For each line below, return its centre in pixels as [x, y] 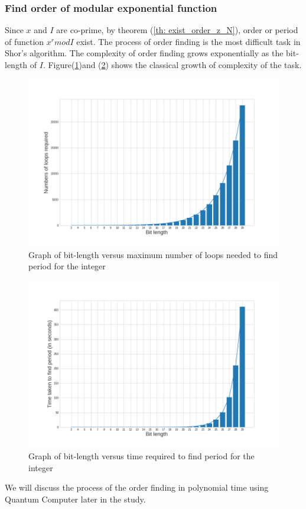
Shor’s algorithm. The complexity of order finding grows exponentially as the [144, 53]
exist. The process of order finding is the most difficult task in [188, 41]
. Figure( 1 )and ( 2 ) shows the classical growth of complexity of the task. [172, 65]
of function [25, 41]
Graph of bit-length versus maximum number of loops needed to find [153, 254]
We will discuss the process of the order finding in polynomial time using [137, 487]
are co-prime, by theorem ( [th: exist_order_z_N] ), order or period [177, 30]
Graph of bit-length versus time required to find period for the [141, 456]
